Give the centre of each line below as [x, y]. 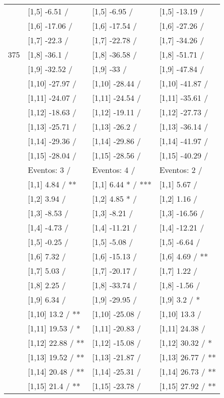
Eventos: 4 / [113, 170]
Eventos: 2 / [181, 170]
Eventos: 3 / [49, 170]
